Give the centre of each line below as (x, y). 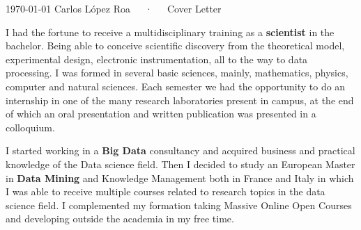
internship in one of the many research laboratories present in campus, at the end (180, 100)
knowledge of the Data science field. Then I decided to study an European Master (180, 164)
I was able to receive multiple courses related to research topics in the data (166, 191)
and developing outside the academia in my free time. (120, 219)
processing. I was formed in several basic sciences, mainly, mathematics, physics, (177, 73)
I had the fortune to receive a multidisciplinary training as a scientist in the (170, 32)
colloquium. (30, 127)
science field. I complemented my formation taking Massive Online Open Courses (179, 205)
